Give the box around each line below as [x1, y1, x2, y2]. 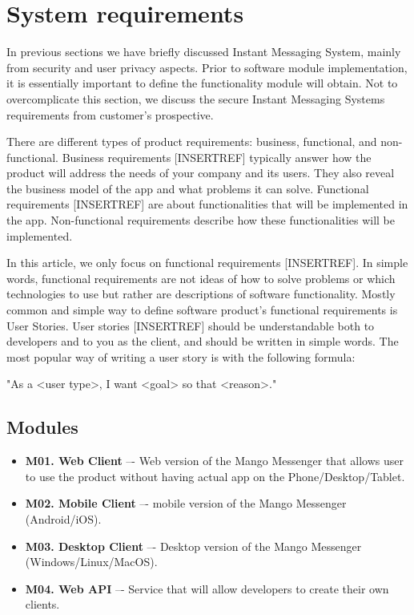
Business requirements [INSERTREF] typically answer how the [62, 148, 372, 165]
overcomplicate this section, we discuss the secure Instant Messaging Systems [6, 90, 385, 107]
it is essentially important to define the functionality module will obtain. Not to [6, 75, 398, 91]
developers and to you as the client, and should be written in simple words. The [6, 333, 399, 350]
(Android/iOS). [25, 510, 102, 527]
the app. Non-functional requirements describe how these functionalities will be [6, 212, 395, 229]
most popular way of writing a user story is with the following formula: [6, 348, 356, 365]
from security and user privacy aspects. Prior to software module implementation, [6, 59, 408, 75]
